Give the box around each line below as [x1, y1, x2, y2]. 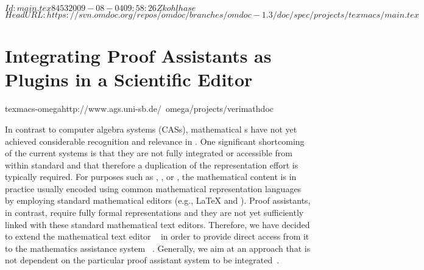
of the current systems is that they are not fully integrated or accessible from [5, 147, 292, 159]
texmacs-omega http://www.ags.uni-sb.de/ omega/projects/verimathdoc [5, 102, 274, 115]
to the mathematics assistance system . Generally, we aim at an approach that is [5, 241, 311, 254]
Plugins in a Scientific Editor [5, 67, 253, 92]
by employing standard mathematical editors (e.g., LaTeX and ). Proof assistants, [5, 194, 311, 207]
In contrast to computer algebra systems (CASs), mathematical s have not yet [5, 122, 297, 135]
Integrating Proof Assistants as [5, 43, 272, 68]
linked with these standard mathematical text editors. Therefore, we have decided [5, 218, 310, 230]
